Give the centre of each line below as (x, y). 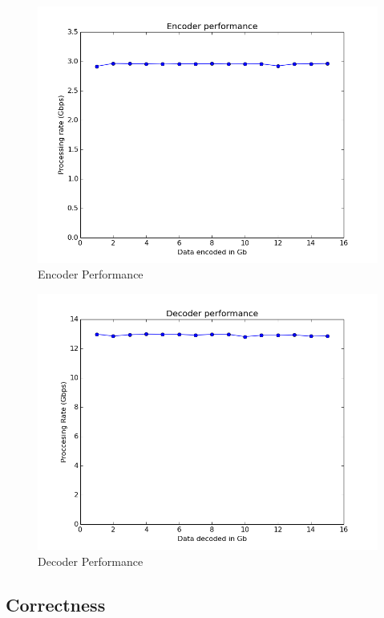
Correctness (56, 604)
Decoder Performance (91, 561)
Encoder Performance (91, 274)
